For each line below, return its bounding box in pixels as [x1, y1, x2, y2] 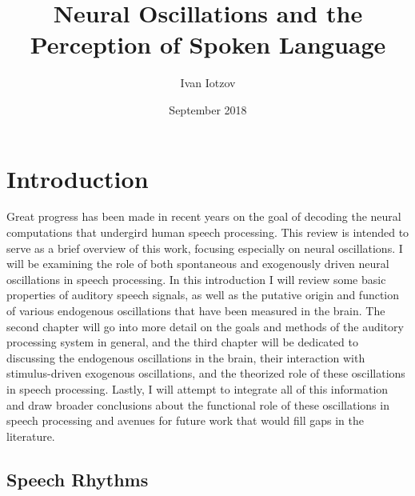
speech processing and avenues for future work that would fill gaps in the [6, 412, 364, 429]
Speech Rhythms [6, 466, 149, 491]
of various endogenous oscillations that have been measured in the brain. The [6, 302, 385, 318]
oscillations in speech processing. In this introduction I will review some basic [6, 270, 386, 287]
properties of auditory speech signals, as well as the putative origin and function [6, 286, 400, 303]
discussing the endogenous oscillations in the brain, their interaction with [6, 349, 365, 366]
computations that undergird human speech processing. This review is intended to [6, 224, 409, 241]
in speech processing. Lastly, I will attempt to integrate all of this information [6, 380, 389, 397]
